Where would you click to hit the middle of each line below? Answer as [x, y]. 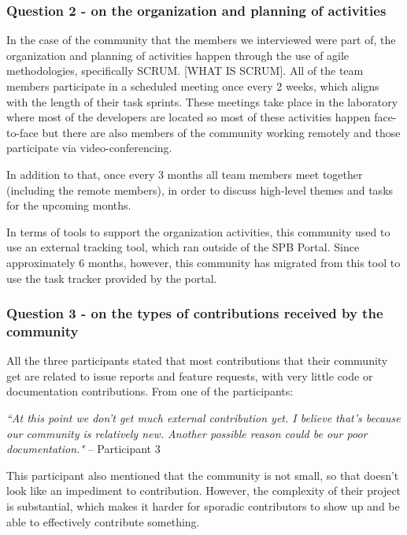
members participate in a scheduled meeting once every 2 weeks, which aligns [193, 86]
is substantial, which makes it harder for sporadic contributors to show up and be [203, 506]
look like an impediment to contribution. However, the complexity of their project [204, 490]
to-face [22, 132]
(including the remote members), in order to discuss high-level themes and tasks [200, 189]
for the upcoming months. [69, 205]
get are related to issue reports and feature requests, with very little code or [190, 375]
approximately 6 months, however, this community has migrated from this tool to [203, 262]
